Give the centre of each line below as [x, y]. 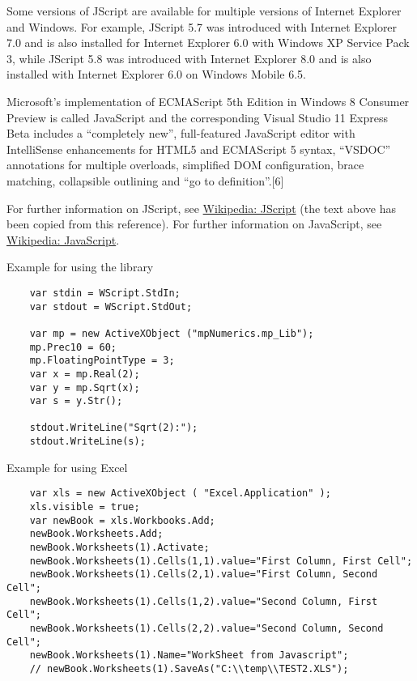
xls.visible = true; [85, 507]
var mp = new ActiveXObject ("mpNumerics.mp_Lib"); [172, 333]
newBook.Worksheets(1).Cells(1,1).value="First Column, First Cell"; [221, 561]
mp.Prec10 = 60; [73, 347]
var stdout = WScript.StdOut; [111, 306]
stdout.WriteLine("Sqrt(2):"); [114, 428]
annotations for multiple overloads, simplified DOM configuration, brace [185, 165]
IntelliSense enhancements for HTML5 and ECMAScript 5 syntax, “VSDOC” [199, 149]
